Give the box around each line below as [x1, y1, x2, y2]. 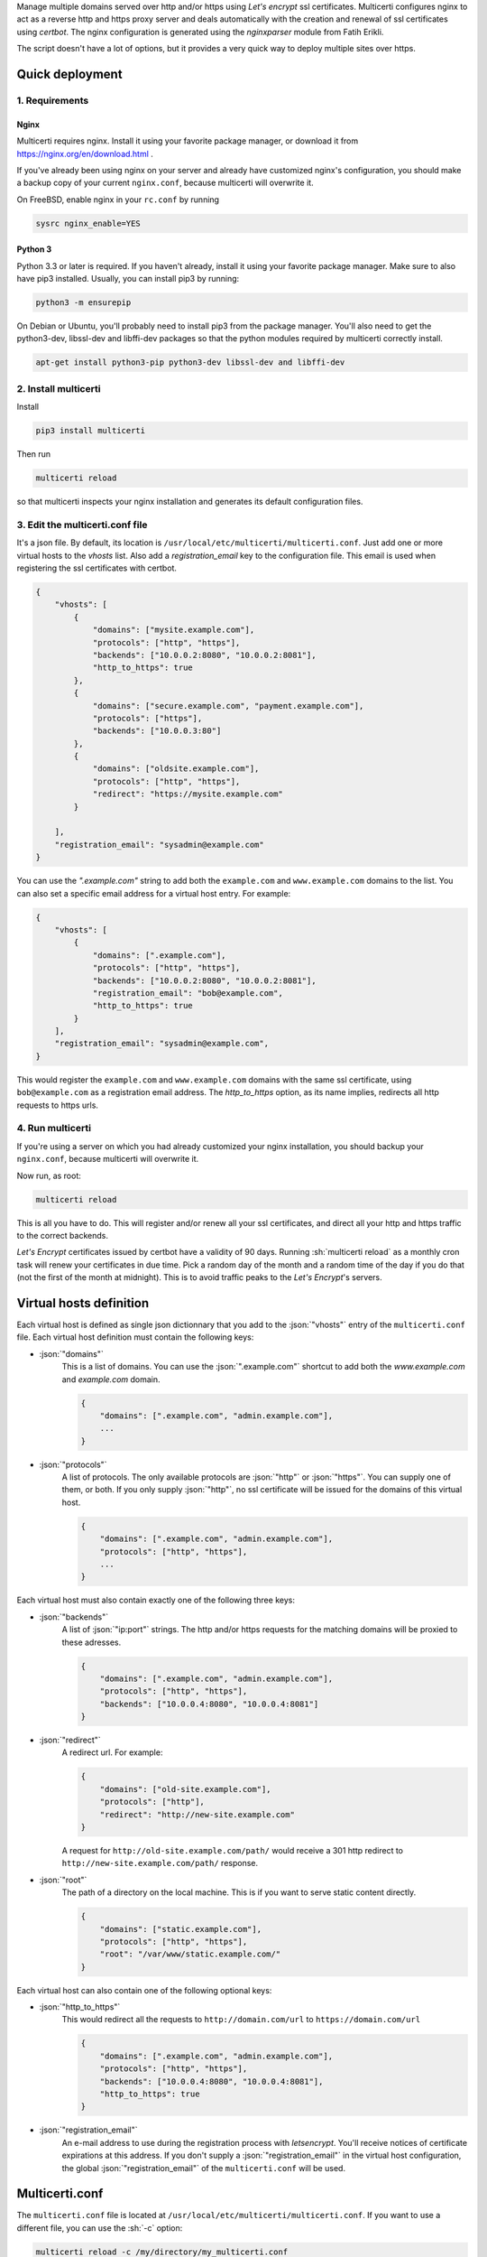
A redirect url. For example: [61, 1747, 163, 1758]
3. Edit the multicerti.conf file [16, 518, 148, 531]
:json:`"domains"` [39, 1348, 104, 1359]
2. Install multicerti [16, 382, 101, 395]
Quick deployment [16, 66, 123, 81]
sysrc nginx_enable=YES [35, 218, 142, 228]
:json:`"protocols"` [39, 1459, 107, 1470]
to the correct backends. [16, 1230, 108, 1240]
